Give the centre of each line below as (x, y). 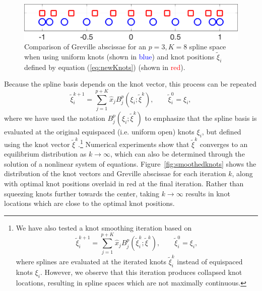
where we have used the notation (55, 118)
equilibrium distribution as (45, 154)
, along (242, 173)
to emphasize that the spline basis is (201, 118)
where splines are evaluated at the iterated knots (91, 262)
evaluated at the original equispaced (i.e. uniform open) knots (99, 132)
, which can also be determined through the (177, 154)
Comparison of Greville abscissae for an (85, 47)
